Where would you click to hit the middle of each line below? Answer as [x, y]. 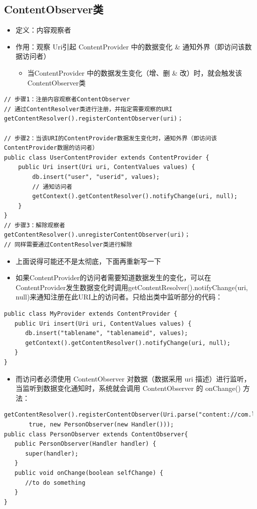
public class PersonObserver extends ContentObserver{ [96, 434]
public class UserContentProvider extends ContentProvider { [107, 157]
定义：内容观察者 [43, 30]
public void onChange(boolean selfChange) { [89, 473]
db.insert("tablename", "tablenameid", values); [107, 333]
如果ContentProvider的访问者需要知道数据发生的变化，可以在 [113, 277]
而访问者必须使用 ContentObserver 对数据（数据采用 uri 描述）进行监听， [133, 378]
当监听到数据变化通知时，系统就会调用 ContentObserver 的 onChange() [128, 388]
